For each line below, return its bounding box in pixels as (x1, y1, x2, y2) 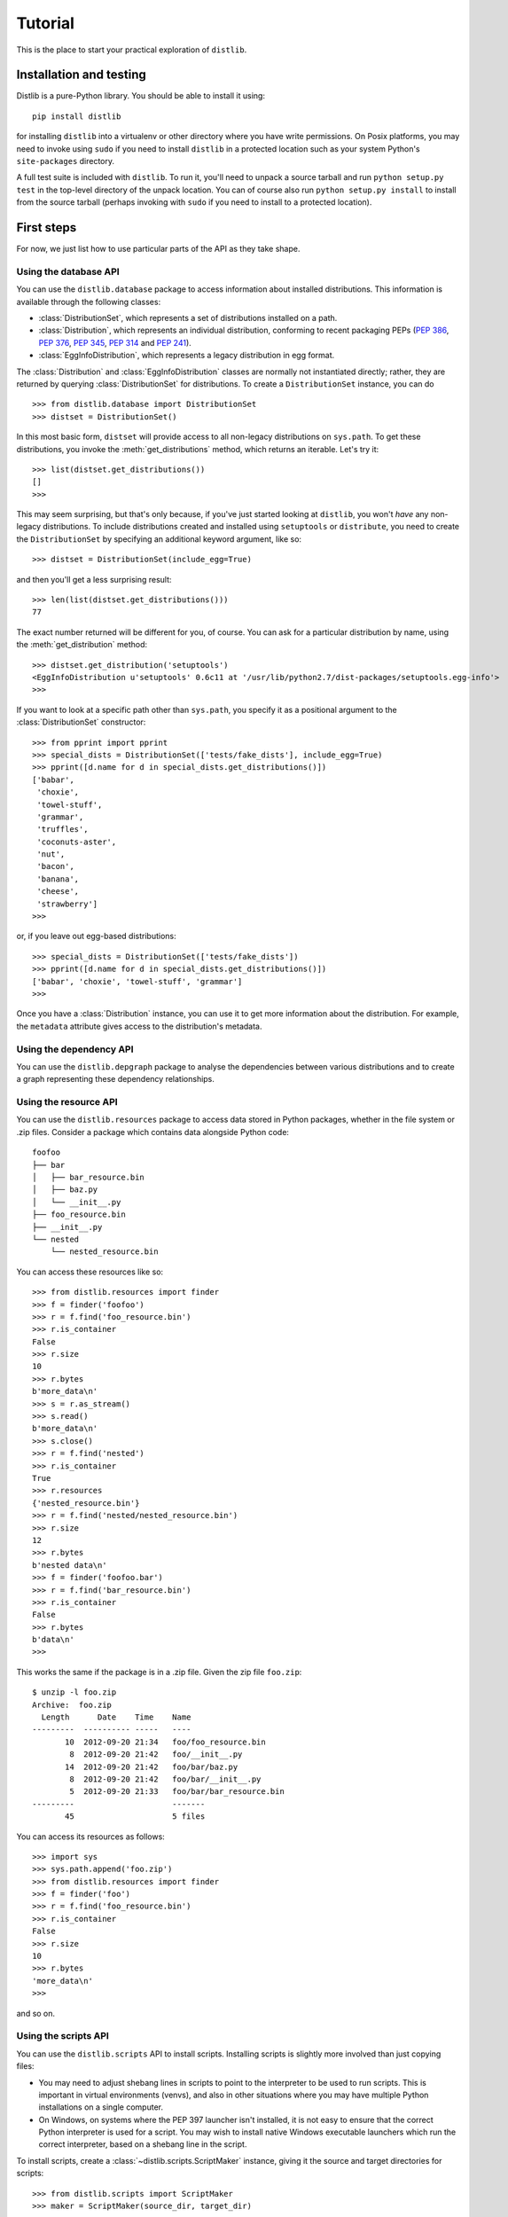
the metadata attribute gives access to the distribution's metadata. (16, 1021, 262, 1031)
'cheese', (36, 887, 80, 897)
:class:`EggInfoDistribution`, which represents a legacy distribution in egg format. (38, 350, 335, 361)
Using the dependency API (16, 1043, 134, 1055)
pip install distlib (32, 111, 121, 121)
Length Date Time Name (41, 1712, 191, 1722)
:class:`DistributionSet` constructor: (16, 717, 146, 727)
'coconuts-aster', (36, 836, 117, 847)
